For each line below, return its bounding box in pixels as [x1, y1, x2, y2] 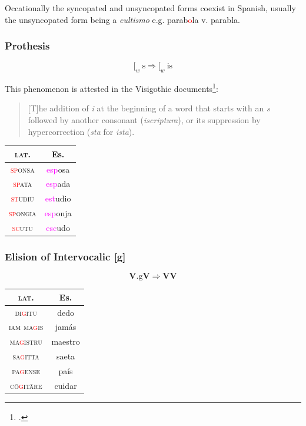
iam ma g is [9, 321, 44, 333]
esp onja [44, 207, 72, 219]
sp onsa [10, 163, 35, 175]
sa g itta [12, 350, 39, 362]
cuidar [54, 379, 77, 391]
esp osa [46, 163, 70, 175]
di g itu [15, 306, 37, 318]
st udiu [11, 192, 34, 204]
